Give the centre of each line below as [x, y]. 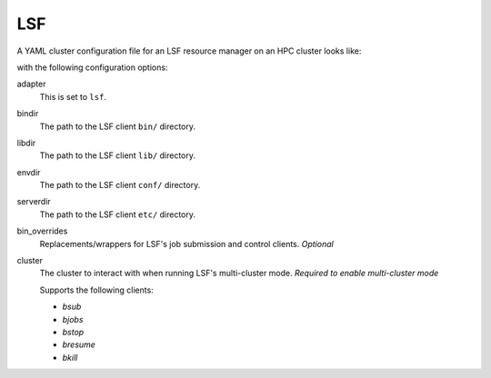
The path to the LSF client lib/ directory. [117, 155]
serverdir [34, 202]
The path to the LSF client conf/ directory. [120, 185]
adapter [31, 84]
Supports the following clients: [96, 290]
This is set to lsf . [73, 96]
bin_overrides [42, 231]
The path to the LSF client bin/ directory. [117, 126]
